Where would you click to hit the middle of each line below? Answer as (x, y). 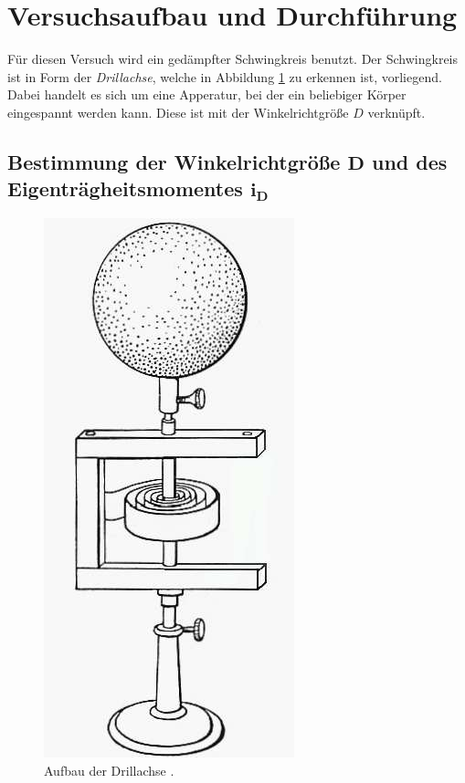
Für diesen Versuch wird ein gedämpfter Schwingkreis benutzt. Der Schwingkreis (233, 59)
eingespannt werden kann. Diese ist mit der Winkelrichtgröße (178, 112)
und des (409, 161)
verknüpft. (396, 112)
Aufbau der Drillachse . (109, 770)
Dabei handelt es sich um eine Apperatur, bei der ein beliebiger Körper (207, 94)
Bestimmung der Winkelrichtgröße (174, 161)
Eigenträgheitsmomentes (125, 188)
